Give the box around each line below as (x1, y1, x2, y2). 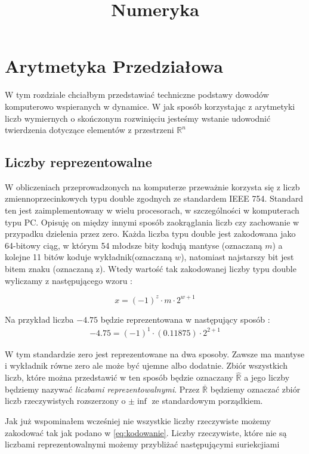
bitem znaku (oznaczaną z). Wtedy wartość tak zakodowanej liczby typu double (5, 262, 296, 275)
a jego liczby (244, 371, 290, 384)
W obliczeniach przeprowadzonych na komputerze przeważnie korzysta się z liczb (5, 180, 300, 193)
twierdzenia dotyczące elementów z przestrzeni (5, 123, 174, 136)
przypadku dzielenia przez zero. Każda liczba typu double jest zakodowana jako (5, 227, 296, 240)
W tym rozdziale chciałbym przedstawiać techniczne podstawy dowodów (5, 88, 269, 101)
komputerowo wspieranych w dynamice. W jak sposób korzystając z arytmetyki (5, 100, 295, 112)
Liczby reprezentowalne (5, 153, 152, 171)
